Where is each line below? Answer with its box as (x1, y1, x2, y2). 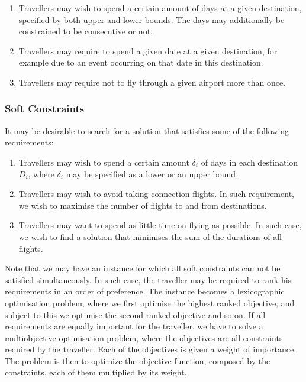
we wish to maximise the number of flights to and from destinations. (18, 199, 267, 211)
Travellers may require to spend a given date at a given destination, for (18, 44, 278, 57)
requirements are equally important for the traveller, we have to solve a (5, 320, 263, 332)
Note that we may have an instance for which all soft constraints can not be (5, 262, 281, 274)
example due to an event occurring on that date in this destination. (18, 56, 263, 69)
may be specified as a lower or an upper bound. (66, 167, 239, 180)
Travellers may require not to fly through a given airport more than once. (18, 76, 286, 88)
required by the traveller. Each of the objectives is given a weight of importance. (5, 343, 297, 355)
